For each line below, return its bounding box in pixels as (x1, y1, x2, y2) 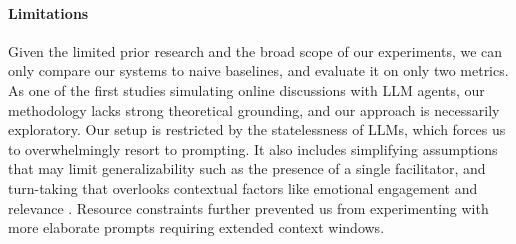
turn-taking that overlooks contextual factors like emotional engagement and (8, 177, 478, 198)
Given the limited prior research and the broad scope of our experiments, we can (8, 40, 503, 61)
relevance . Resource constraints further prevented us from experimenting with (8, 197, 489, 218)
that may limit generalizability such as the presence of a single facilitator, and (8, 158, 486, 179)
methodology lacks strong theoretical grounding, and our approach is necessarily (8, 99, 500, 120)
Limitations (8, 2, 89, 23)
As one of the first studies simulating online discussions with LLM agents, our (8, 79, 485, 100)
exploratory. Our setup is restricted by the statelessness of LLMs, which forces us (8, 119, 506, 140)
